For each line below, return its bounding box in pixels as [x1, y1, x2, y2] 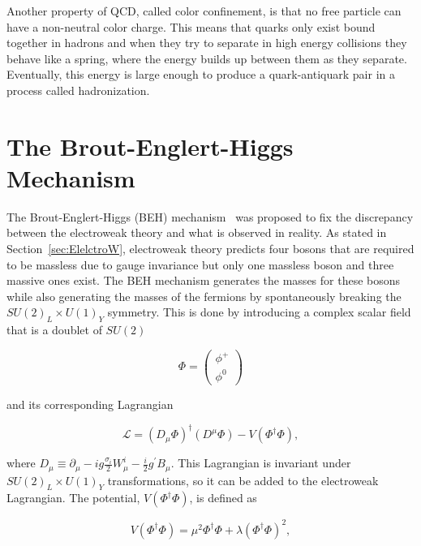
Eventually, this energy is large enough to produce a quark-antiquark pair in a [6, 66, 395, 83]
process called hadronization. [6, 81, 150, 98]
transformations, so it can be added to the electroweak [107, 471, 379, 488]
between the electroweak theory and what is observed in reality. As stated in [6, 224, 387, 241]
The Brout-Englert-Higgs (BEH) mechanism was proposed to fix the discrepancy [6, 208, 414, 225]
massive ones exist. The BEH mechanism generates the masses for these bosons [6, 272, 401, 289]
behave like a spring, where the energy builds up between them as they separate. [6, 49, 407, 67]
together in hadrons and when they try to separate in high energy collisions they [6, 34, 407, 51]
